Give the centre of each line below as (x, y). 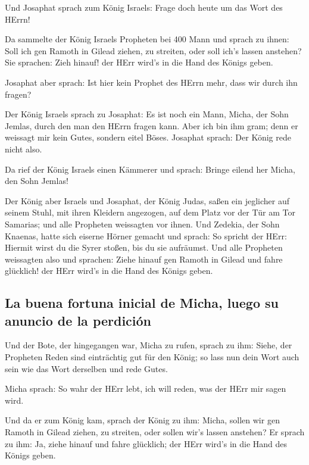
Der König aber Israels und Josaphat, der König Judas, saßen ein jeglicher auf (147, 200)
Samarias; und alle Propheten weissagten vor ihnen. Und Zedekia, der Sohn (142, 224)
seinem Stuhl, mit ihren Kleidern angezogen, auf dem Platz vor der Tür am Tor (150, 212)
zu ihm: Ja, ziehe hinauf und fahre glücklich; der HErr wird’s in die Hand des (146, 443)
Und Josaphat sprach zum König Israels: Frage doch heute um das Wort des (144, 7)
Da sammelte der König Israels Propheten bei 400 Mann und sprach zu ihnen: (147, 39)
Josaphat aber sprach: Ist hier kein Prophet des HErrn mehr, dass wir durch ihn (151, 82)
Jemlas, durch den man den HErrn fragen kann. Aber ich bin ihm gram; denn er (152, 125)
